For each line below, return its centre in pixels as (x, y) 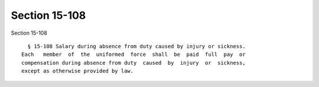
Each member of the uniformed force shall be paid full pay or (134, 55)
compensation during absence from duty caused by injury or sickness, (134, 63)
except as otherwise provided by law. (78, 71)
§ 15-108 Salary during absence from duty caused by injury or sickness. (136, 46)
